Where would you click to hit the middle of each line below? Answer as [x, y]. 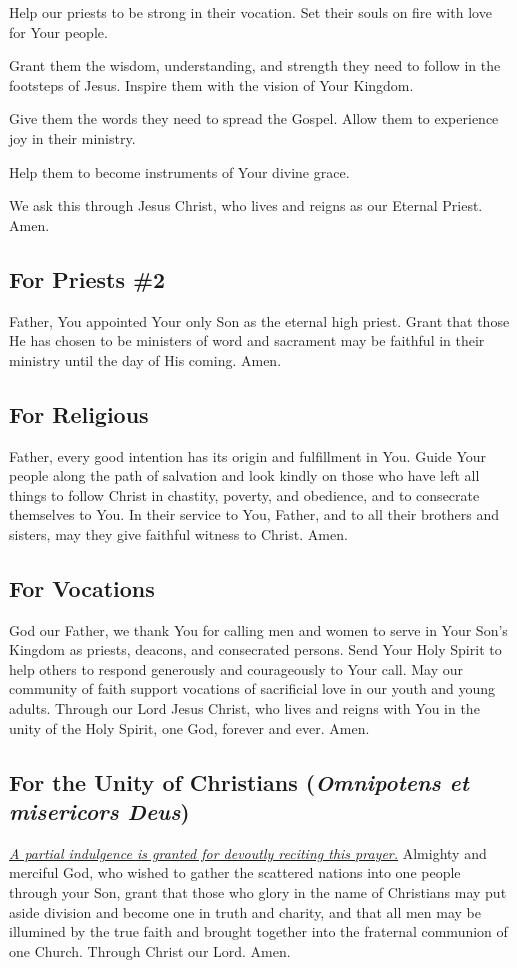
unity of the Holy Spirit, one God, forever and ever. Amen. [189, 727]
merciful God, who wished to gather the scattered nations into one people [235, 872]
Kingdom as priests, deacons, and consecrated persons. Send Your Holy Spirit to [255, 649]
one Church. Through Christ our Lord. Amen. [150, 950]
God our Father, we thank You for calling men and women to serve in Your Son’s [258, 629]
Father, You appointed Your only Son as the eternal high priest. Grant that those [259, 320]
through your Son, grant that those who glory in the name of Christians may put [258, 892]
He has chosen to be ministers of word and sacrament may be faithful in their [247, 340]
